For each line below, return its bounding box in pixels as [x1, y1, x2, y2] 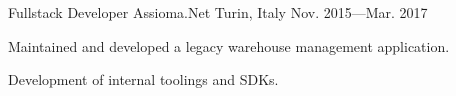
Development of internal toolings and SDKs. [8, 69, 279, 90]
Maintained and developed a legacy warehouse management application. [8, 35, 450, 56]
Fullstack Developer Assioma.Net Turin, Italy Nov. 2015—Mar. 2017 [8, 2, 428, 22]
